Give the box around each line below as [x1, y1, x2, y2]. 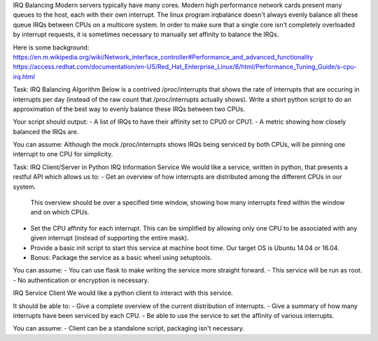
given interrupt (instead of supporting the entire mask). [30, 234, 189, 242]
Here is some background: [13, 43, 90, 52]
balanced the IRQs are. [13, 127, 79, 136]
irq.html [13, 72, 35, 80]
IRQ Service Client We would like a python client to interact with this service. [13, 289, 234, 297]
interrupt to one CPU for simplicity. [13, 150, 113, 159]
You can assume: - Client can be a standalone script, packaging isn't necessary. [13, 324, 245, 333]
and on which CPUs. [30, 208, 90, 217]
